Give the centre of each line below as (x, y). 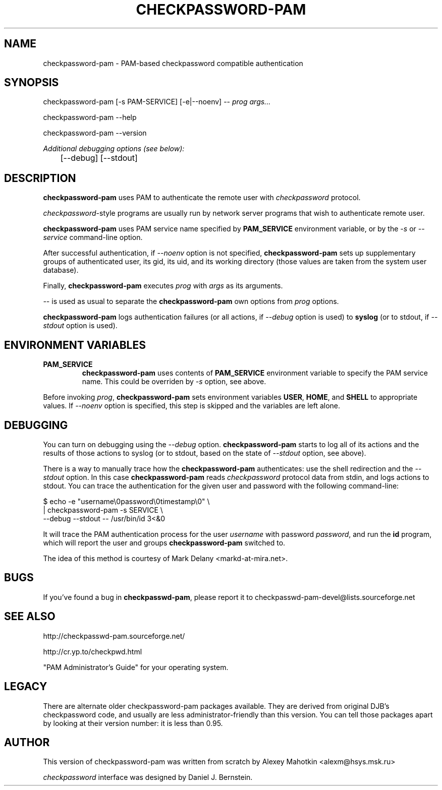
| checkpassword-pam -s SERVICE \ (103, 510)
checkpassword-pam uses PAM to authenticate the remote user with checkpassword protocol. (202, 198)
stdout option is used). (80, 326)
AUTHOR (27, 742)
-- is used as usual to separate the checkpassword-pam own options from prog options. (191, 301)
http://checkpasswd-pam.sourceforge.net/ (114, 636)
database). (61, 270)
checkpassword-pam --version (95, 133)
